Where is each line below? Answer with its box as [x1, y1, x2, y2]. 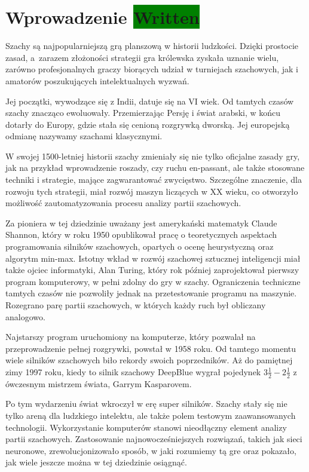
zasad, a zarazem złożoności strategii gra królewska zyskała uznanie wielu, [5, 51, 279, 63]
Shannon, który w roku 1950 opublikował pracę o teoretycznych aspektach [5, 228, 277, 241]
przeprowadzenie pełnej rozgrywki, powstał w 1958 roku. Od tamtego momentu [5, 342, 296, 354]
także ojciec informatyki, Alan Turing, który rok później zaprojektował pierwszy [5, 263, 299, 276]
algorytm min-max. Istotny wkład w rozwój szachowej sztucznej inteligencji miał [5, 252, 301, 264]
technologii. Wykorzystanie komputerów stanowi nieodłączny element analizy [5, 421, 287, 433]
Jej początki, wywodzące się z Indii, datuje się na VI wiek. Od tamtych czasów [5, 94, 294, 107]
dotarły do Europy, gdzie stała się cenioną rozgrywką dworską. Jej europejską [5, 118, 290, 130]
